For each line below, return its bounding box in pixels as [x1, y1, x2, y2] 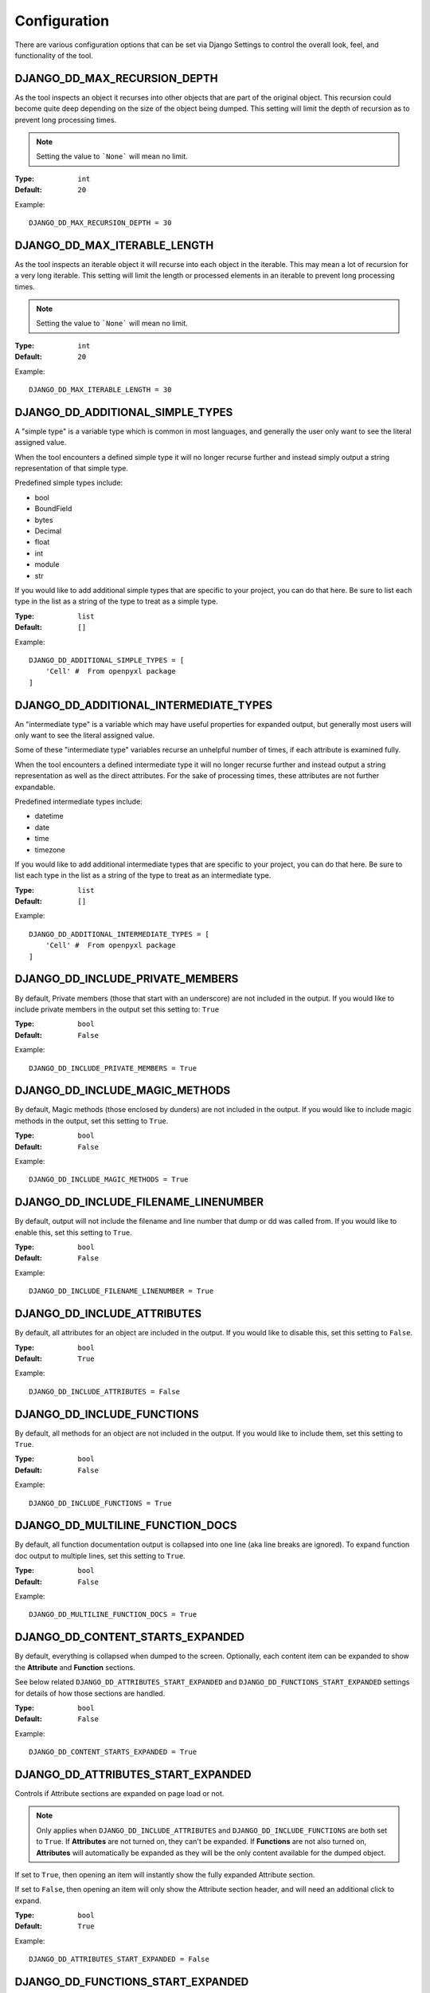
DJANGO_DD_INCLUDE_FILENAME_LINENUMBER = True [29, 1287, 214, 1295]
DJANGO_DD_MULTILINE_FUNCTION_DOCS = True [29, 1610, 197, 1619]
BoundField [34, 504, 72, 513]
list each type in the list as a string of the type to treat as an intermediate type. [14, 871, 272, 880]
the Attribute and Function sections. [14, 1662, 135, 1672]
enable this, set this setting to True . [14, 1228, 133, 1237]
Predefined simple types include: [14, 478, 123, 488]
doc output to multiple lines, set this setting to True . [14, 1551, 186, 1560]
